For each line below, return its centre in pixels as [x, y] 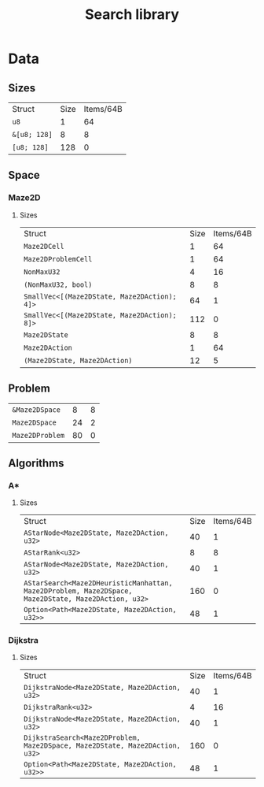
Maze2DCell [44, 246]
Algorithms [36, 463]
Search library [132, 15]
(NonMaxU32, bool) [58, 284]
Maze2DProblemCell [58, 259]
